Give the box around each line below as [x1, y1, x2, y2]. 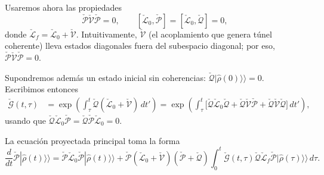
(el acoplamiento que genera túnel [148, 27, 272, 40]
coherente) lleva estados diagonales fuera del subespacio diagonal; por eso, [5, 39, 275, 52]
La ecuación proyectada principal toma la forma [5, 134, 180, 146]
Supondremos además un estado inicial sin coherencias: [5, 71, 206, 83]
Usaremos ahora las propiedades [5, 1, 122, 13]
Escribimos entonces [5, 83, 78, 95]
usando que [5, 114, 46, 127]
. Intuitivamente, [76, 27, 137, 40]
